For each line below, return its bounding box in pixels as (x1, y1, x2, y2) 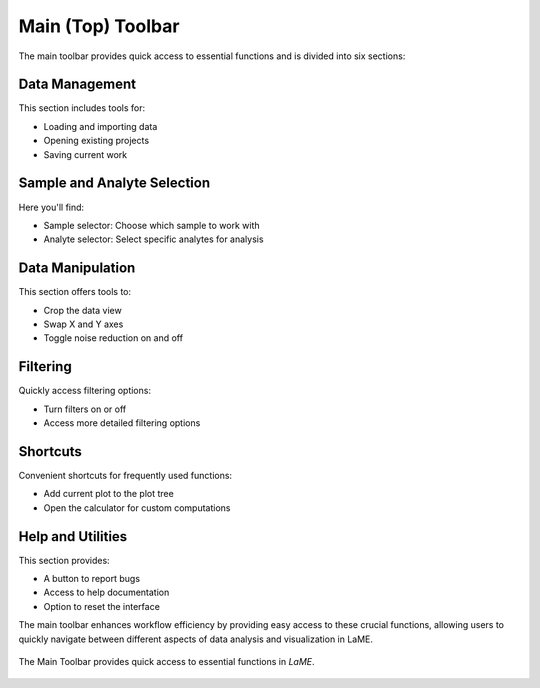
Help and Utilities (18, 528, 128, 545)
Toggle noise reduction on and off (43, 332, 184, 344)
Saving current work (43, 148, 128, 160)
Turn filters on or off (43, 403, 127, 415)
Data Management (18, 76, 137, 93)
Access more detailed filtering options (43, 417, 201, 429)
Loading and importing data (43, 120, 158, 132)
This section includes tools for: (18, 102, 145, 114)
